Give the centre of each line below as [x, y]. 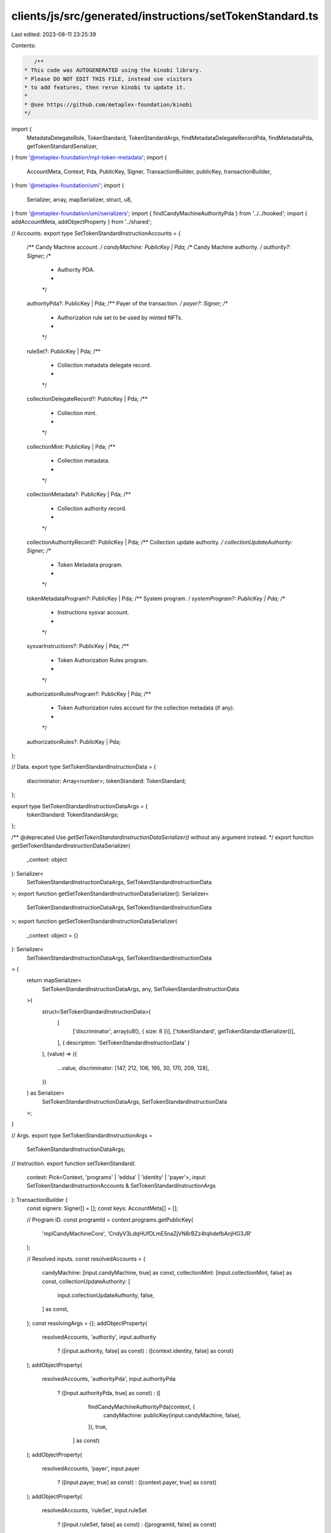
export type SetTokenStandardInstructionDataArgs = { [80, 806]
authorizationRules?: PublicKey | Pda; [74, 741]
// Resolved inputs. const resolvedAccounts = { [86, 1259]
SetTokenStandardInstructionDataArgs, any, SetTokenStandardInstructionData [140, 989]
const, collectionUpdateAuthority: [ [86, 1281]
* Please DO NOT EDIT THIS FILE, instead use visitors [108, 79]
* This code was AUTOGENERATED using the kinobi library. [113, 70]
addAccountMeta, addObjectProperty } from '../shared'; [82, 222]
